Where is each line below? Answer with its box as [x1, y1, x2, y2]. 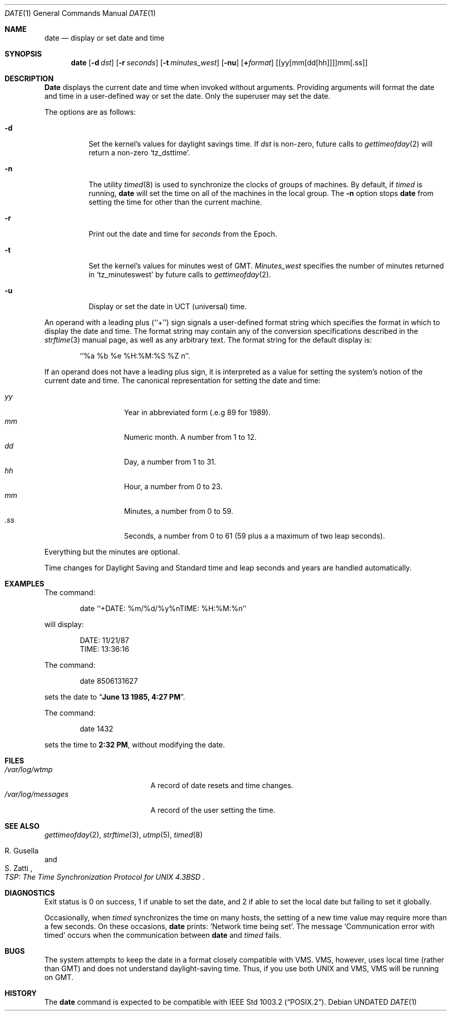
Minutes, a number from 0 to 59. [124, 507, 233, 515]
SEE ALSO [5, 822, 40, 830]
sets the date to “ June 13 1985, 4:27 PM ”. [44, 692, 185, 701]
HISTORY [5, 989, 37, 998]
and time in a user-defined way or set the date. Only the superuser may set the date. [44, 92, 331, 100]
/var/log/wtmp [5, 765, 53, 774]
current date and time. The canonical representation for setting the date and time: [44, 376, 321, 385]
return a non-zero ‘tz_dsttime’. [88, 148, 190, 157]
